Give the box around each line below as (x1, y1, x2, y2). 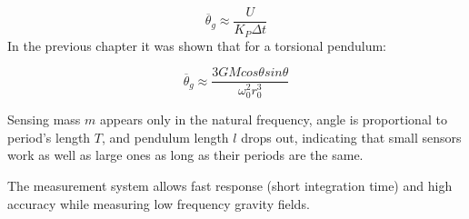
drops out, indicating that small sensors (241, 127, 462, 146)
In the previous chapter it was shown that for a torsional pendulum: (7, 35, 386, 55)
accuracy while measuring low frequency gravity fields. (7, 194, 310, 213)
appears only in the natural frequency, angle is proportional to (99, 110, 447, 129)
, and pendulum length (102, 127, 229, 146)
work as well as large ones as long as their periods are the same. (7, 145, 364, 164)
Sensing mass (7, 110, 81, 129)
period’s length (7, 127, 91, 146)
